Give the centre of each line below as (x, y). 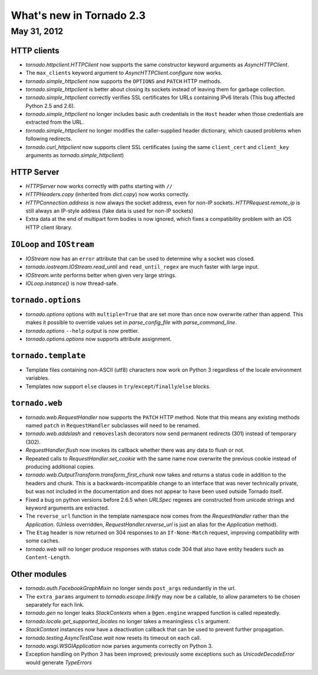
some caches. (43, 541)
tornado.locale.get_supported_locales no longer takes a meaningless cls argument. (128, 621)
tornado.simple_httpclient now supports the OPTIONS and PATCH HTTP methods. (124, 81)
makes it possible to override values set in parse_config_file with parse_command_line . (131, 322)
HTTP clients (35, 50)
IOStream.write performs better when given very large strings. (101, 275)
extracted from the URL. (55, 122)
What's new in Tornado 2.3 (78, 15)
